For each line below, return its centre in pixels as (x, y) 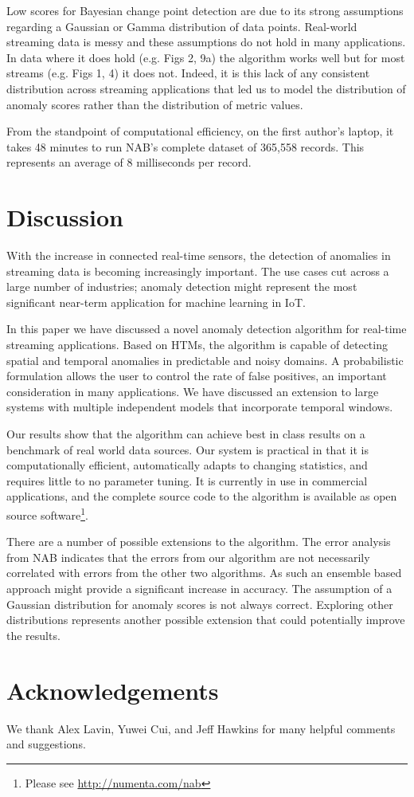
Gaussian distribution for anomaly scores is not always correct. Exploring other (200, 604)
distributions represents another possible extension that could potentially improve (206, 620)
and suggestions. (46, 744)
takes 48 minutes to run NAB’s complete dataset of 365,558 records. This (186, 146)
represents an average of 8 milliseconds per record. (129, 162)
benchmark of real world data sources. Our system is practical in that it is (187, 449)
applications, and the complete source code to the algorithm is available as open (202, 496)
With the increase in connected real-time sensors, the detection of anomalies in (199, 255)
